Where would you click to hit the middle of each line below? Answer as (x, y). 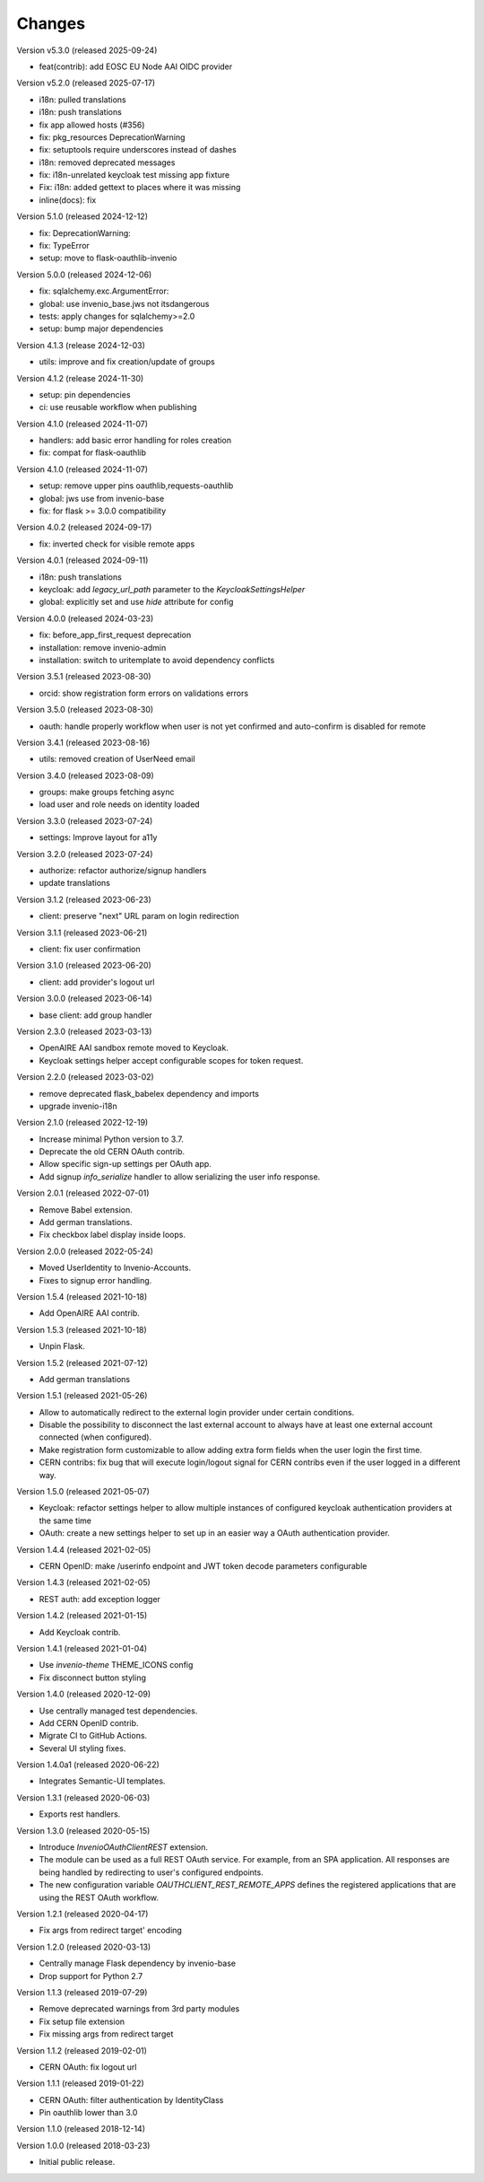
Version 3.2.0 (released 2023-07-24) (85, 854)
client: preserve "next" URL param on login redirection (139, 916)
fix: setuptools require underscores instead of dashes (138, 150)
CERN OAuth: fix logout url (88, 2067)
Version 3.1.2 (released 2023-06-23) (84, 899)
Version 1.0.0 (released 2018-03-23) (83, 2145)
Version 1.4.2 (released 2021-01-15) (82, 1616)
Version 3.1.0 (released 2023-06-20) (84, 966)
